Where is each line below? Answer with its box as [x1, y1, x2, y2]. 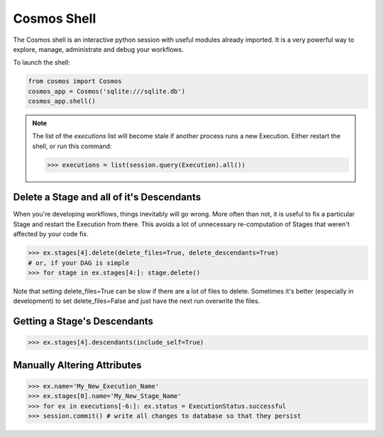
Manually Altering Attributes [13, 359, 142, 371]
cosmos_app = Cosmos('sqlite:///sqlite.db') [28, 87, 186, 95]
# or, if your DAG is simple [28, 259, 130, 267]
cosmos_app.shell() [28, 97, 96, 106]
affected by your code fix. [13, 230, 89, 238]
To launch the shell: [13, 58, 70, 67]
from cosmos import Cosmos [28, 77, 122, 85]
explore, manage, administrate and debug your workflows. [13, 45, 184, 53]
